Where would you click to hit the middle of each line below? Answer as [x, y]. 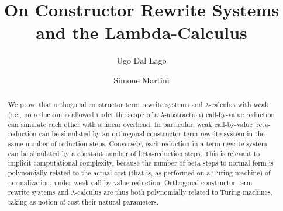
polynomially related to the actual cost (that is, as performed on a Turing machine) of [139, 172]
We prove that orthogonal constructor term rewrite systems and [105, 105]
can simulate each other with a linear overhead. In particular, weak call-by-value [130, 124]
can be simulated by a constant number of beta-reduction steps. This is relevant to [134, 153]
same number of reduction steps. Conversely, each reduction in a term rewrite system [137, 143]
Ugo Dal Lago [141, 60]
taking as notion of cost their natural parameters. [83, 201]
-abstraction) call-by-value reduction [220, 114]
